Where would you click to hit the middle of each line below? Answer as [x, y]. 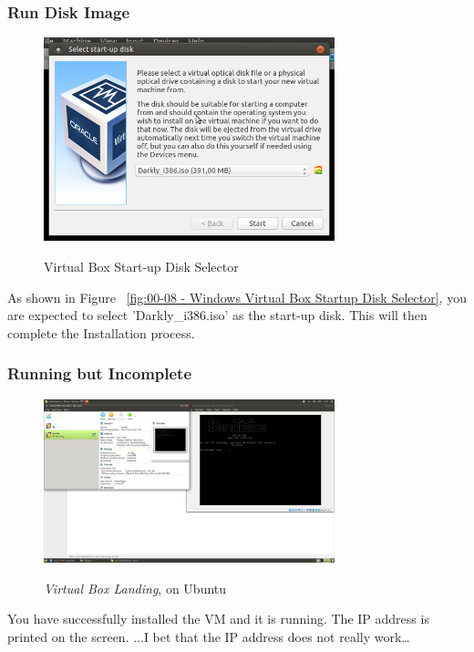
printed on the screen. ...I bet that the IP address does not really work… [209, 636]
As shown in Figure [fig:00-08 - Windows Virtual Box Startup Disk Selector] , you [237, 297]
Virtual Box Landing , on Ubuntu [135, 588]
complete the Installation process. [101, 332]
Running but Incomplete [100, 373]
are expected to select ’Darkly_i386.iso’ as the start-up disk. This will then [217, 315]
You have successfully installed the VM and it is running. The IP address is [218, 619]
